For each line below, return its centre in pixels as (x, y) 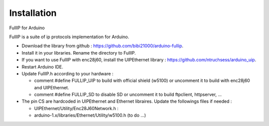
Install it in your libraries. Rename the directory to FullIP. (79, 53)
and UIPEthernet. (52, 87)
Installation (33, 13)
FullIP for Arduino (27, 28)
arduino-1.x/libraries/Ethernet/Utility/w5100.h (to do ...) (90, 115)
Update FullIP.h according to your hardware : (67, 73)
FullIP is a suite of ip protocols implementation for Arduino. (69, 37)
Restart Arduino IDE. (42, 66)
